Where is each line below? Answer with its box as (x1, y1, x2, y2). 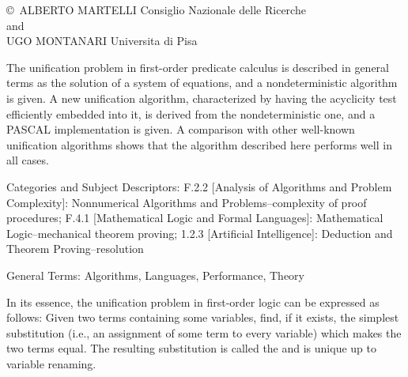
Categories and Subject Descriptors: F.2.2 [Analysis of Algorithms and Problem (6, 178, 392, 194)
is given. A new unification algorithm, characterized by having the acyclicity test (6, 89, 397, 106)
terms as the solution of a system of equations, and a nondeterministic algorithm (6, 74, 398, 91)
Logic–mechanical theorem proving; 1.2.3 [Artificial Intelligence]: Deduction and (6, 224, 393, 241)
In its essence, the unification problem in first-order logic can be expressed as (6, 293, 380, 310)
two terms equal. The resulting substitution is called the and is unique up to (6, 340, 376, 356)
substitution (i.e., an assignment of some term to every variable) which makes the (6, 324, 402, 341)
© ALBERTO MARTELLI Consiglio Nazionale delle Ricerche (6, 2, 306, 17)
